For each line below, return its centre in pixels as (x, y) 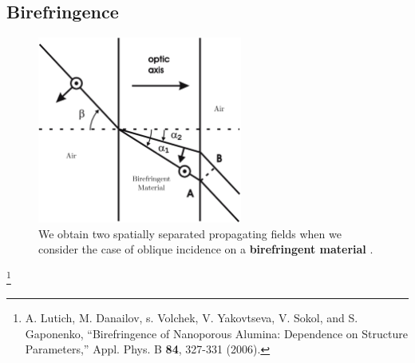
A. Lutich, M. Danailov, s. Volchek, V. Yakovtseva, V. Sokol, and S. (192, 318)
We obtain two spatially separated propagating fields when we (190, 233)
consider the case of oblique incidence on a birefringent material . (206, 249)
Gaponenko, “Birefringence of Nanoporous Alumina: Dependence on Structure (216, 333)
